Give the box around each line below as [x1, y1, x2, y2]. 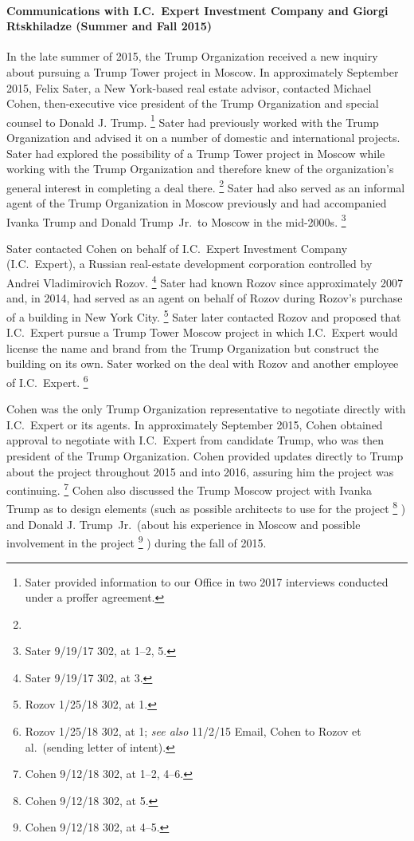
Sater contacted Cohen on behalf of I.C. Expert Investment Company [6, 239, 348, 256]
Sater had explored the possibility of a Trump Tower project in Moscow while [6, 144, 385, 161]
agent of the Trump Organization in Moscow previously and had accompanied [6, 195, 387, 211]
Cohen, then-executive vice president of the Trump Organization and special [6, 95, 379, 112]
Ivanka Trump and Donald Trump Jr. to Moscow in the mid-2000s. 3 [6, 211, 346, 230]
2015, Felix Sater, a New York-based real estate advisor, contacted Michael [6, 79, 372, 96]
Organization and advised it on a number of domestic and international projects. [6, 129, 400, 146]
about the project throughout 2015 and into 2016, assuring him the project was [6, 463, 394, 480]
